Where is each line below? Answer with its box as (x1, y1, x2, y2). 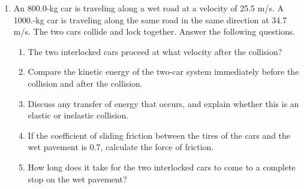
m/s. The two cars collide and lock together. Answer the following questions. (13, 25, 296, 38)
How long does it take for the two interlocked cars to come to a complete (28, 160, 296, 173)
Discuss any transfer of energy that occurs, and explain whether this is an (28, 97, 299, 109)
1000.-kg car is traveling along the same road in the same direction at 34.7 (13, 13, 287, 26)
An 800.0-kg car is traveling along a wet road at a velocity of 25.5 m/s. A (13, 2, 284, 14)
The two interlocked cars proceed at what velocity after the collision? (28, 45, 282, 57)
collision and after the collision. (28, 77, 143, 89)
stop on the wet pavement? (28, 172, 127, 185)
